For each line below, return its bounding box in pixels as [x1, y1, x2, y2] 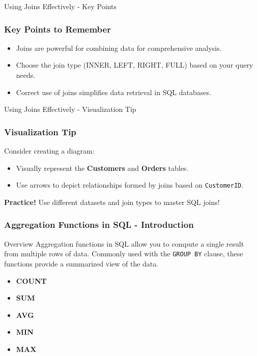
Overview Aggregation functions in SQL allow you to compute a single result [4, 238, 244, 249]
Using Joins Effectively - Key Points [4, 1, 117, 11]
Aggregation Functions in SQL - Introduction [4, 218, 194, 231]
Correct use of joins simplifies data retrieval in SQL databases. [16, 86, 211, 97]
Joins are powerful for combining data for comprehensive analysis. [16, 42, 222, 53]
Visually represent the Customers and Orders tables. [16, 162, 189, 173]
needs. [16, 70, 36, 80]
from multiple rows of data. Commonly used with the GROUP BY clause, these [4, 248, 243, 259]
